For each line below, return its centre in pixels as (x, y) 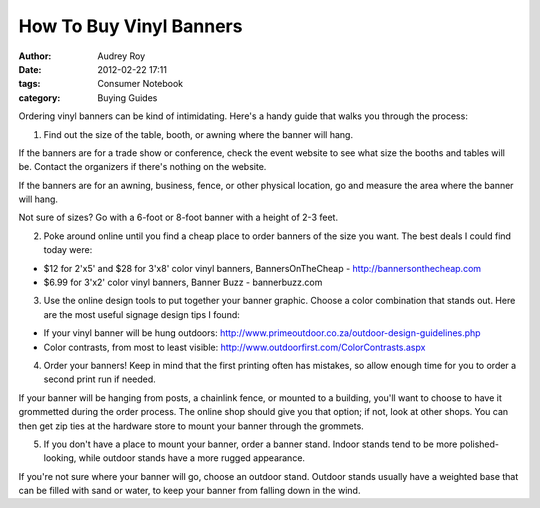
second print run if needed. (100, 379)
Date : (30, 69)
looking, (60, 458)
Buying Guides (127, 97)
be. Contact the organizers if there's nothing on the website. (142, 167)
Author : (35, 56)
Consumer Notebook (140, 84)
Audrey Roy (121, 56)
